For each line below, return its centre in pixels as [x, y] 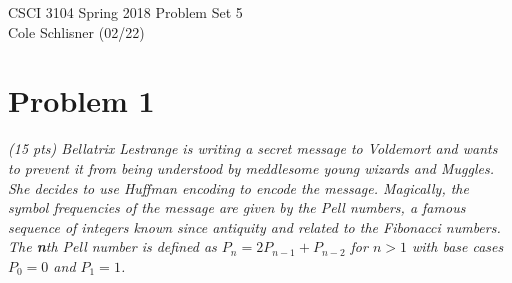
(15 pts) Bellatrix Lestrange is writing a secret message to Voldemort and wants [253, 148]
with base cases [458, 246]
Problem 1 [81, 100]
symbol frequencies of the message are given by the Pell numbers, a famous [237, 207]
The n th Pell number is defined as [112, 246]
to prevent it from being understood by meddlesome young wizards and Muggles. [251, 167]
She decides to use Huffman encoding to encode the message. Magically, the [238, 187]
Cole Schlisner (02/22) [76, 31]
